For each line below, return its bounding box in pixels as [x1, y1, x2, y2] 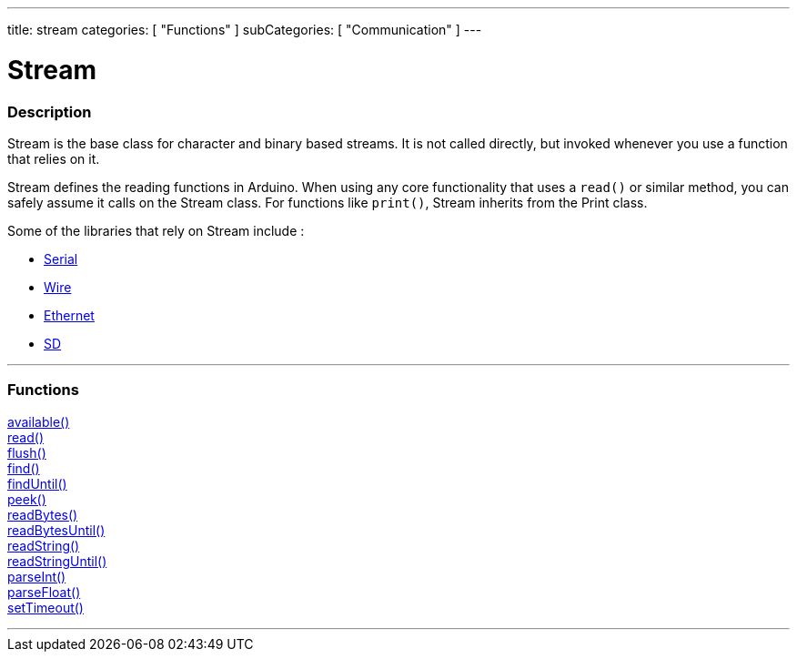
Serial [44, 250, 78, 267]
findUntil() [7, 475, 67, 492]
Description [7, 102, 92, 121]
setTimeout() [7, 599, 84, 615]
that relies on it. [7, 150, 100, 167]
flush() [7, 444, 46, 461]
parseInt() [7, 568, 66, 584]
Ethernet [44, 307, 95, 323]
